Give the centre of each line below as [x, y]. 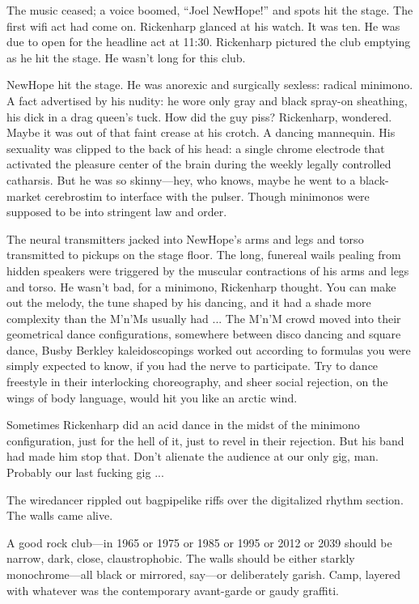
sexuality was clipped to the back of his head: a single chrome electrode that [196, 148]
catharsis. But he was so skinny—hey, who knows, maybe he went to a [181, 179]
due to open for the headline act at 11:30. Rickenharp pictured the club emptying [209, 42]
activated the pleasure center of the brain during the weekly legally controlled [199, 164]
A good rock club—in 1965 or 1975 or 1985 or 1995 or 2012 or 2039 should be [199, 542]
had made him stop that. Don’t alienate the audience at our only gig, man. [193, 456]
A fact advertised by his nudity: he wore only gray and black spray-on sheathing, [207, 100]
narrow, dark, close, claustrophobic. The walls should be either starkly [181, 558]
